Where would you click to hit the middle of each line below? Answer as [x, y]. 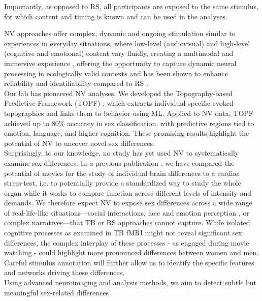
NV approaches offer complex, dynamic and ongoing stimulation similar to [120, 33]
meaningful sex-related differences [56, 292]
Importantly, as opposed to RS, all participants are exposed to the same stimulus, [131, 6]
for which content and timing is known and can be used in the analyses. [116, 16]
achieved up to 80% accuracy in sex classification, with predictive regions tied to [129, 123]
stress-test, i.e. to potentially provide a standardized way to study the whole [123, 183]
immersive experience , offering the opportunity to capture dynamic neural [120, 63]
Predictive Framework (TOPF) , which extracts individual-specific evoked [119, 103]
